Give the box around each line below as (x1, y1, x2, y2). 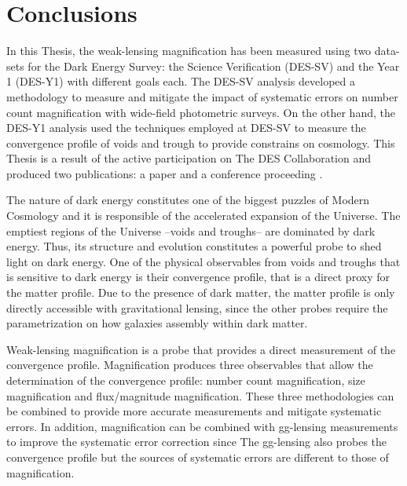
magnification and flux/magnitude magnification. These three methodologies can (6, 387, 394, 404)
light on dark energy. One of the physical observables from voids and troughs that (6, 253, 401, 269)
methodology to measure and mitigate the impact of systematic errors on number (6, 88, 398, 104)
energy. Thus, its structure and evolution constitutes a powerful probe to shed (6, 238, 382, 254)
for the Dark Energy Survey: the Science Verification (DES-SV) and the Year (27, 57, 400, 74)
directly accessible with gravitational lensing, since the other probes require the (6, 299, 388, 316)
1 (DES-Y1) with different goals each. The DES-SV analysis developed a (6, 73, 355, 90)
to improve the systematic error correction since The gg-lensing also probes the (6, 433, 387, 450)
